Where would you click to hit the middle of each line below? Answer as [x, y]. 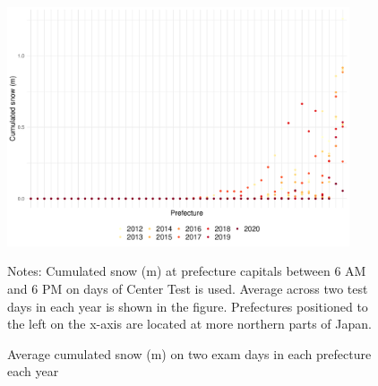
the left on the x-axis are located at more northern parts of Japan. [189, 324]
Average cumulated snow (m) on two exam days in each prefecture [189, 353]
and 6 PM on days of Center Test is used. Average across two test [188, 288]
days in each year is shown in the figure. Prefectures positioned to [188, 306]
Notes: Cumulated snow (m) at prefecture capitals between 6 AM [187, 271]
